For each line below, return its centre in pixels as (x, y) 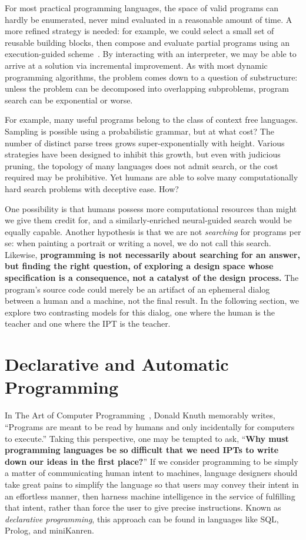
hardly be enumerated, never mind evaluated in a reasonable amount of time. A (149, 19)
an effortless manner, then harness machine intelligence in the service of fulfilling (150, 496)
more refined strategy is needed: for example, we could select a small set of (139, 31)
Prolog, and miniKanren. (49, 530)
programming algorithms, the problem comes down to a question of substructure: (151, 77)
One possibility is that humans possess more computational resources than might (151, 208)
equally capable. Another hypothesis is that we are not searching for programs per (153, 231)
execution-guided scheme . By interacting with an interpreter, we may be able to (151, 54)
